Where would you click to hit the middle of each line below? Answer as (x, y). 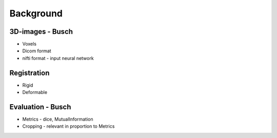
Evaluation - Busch (40, 107)
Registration (29, 73)
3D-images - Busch (41, 32)
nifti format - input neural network (58, 58)
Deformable (35, 92)
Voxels (29, 44)
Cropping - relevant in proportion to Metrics (68, 126)
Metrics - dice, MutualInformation (58, 119)
